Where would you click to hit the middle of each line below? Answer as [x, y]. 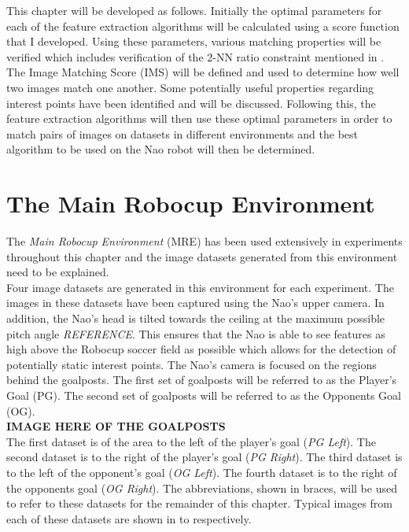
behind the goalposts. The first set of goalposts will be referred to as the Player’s [202, 380]
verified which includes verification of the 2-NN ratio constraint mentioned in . [195, 56]
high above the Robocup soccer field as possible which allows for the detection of [201, 349]
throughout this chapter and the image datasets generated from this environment [202, 256]
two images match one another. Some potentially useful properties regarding [190, 87]
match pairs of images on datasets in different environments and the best [182, 133]
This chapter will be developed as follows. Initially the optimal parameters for [194, 10]
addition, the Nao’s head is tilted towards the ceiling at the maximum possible [196, 318]
